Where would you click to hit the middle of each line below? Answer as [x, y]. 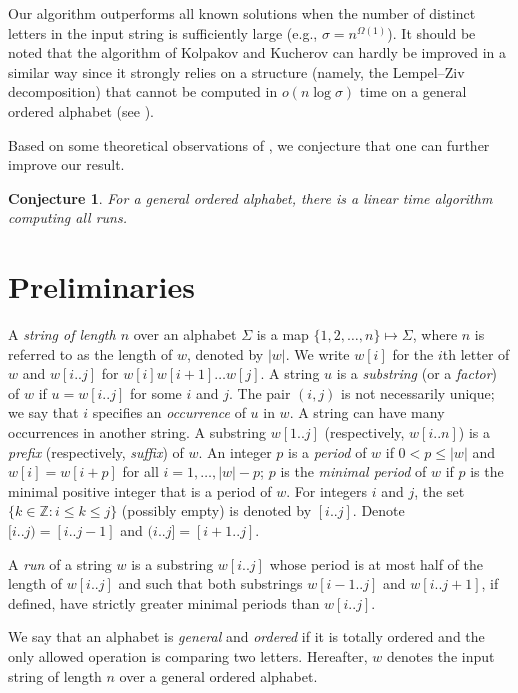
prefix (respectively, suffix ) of [96, 451]
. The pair [259, 392]
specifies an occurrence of [169, 412]
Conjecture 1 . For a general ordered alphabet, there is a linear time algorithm [250, 197]
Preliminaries [101, 286]
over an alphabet [185, 334]
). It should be [431, 32]
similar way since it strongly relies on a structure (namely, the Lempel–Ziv [236, 71]
